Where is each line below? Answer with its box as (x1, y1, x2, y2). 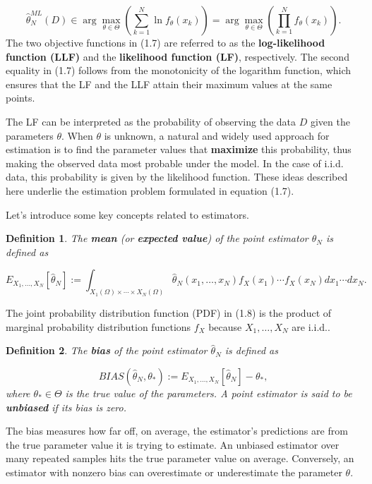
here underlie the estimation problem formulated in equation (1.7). (6, 183, 294, 198)
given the (310, 114, 350, 128)
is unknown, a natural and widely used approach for (104, 128, 330, 143)
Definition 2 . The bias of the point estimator (6, 343, 208, 358)
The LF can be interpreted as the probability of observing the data (6, 114, 296, 128)
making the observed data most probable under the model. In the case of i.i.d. (6, 155, 344, 170)
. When (61, 128, 93, 143)
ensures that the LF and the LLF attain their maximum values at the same (6, 76, 332, 91)
